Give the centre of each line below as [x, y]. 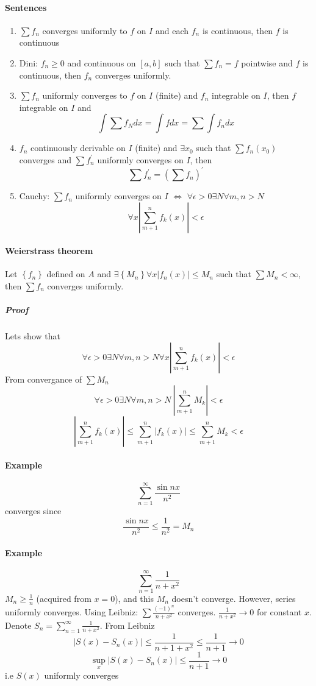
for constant [279, 611]
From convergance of [44, 379]
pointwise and [267, 62]
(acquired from [64, 598]
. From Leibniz [127, 625]
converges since [33, 511]
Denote [18, 625]
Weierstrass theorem [49, 251]
